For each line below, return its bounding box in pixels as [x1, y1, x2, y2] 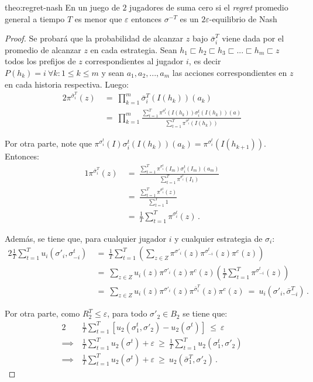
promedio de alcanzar [5, 43, 81, 55]
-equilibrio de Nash [209, 12, 277, 25]
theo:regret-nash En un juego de [5, 1, 120, 13]
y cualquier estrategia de [174, 232, 263, 244]
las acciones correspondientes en [172, 66, 287, 78]
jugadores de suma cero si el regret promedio [129, 1, 288, 13]
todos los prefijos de [5, 55, 76, 67]
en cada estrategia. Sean [90, 43, 177, 55]
